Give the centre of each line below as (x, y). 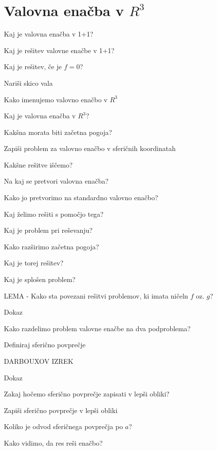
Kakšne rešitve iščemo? (38, 164)
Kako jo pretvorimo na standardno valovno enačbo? (81, 197)
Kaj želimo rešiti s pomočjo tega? (54, 214)
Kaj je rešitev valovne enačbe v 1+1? (59, 50)
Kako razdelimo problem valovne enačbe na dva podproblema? (97, 328)
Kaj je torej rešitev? (34, 263)
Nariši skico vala (28, 83)
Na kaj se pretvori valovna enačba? (56, 181)
